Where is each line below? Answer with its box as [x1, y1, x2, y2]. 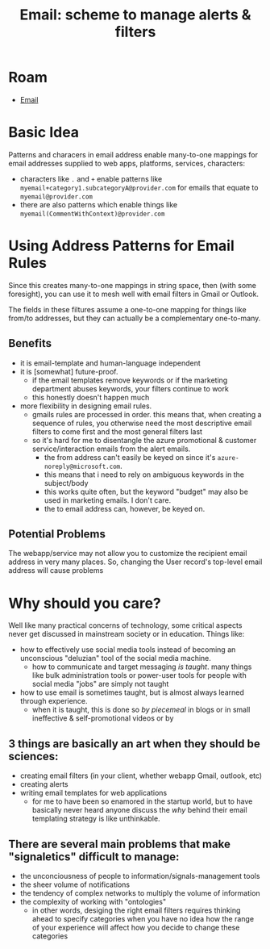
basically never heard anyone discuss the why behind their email [31, 805, 247, 815]
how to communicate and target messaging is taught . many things [31, 662, 252, 671]
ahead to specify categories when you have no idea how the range [31, 914, 255, 923]
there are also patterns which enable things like [19, 199, 178, 209]
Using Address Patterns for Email [8, 236, 235, 255]
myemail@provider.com [19, 192, 93, 201]
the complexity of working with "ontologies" [19, 897, 167, 906]
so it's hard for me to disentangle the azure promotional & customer [31, 435, 257, 445]
